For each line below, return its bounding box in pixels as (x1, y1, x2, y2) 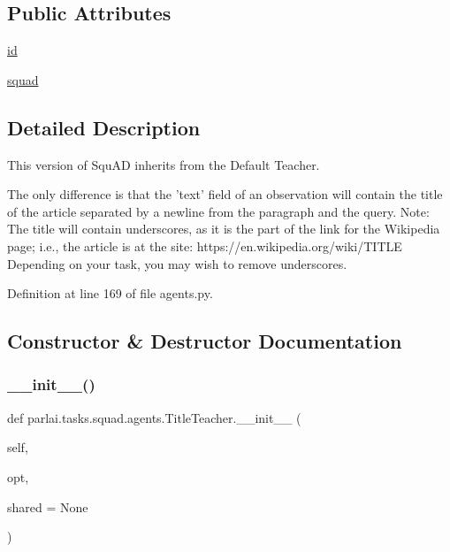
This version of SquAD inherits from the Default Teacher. (7, 155, 320, 173)
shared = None (7, 497, 88, 516)
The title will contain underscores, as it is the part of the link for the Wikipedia (7, 219, 440, 238)
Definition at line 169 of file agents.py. (7, 284, 213, 303)
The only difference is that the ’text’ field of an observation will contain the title (7, 185, 443, 203)
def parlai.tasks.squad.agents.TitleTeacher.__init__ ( (7, 408, 301, 426)
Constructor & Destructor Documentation (7, 327, 402, 355)
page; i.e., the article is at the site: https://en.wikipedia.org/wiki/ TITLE (7, 236, 402, 255)
